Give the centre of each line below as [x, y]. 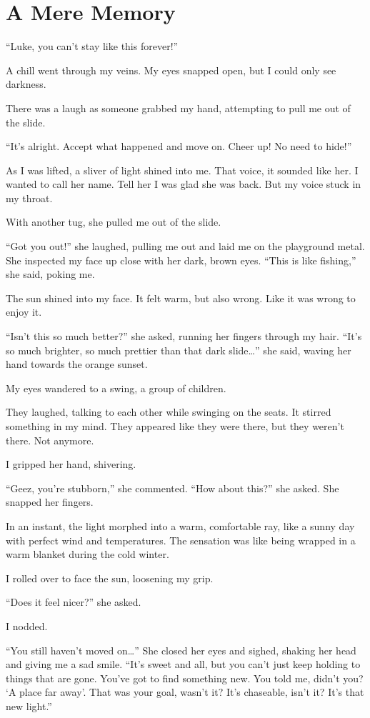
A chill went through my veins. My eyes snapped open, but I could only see [171, 70]
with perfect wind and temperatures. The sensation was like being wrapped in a [181, 540]
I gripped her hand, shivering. [71, 464]
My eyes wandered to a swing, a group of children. [116, 388]
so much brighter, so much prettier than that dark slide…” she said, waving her [179, 350]
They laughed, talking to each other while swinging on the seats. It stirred [169, 412]
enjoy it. [24, 312]
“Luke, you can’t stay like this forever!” [92, 46]
